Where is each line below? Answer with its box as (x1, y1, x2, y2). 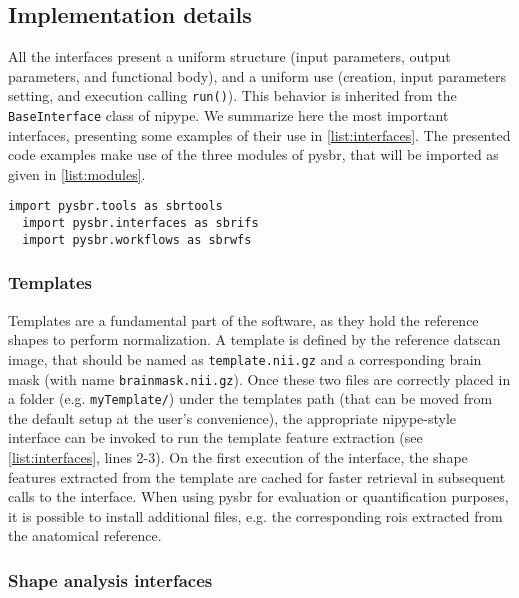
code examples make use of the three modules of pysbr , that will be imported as (8, 144, 499, 165)
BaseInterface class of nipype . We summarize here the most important (8, 105, 449, 126)
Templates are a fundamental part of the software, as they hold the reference (8, 309, 479, 330)
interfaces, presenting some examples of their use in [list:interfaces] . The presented (8, 124, 511, 145)
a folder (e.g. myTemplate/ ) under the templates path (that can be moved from (8, 388, 493, 409)
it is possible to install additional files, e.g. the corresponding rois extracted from (8, 505, 503, 526)
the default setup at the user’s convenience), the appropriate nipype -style (8, 407, 457, 428)
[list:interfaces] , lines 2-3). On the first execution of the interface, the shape (8, 447, 468, 468)
